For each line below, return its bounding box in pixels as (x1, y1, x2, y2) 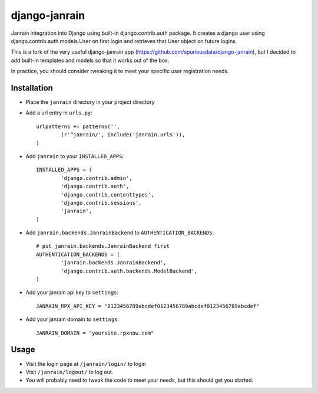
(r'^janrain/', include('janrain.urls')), (61, 132, 185, 138)
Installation (11, 83, 53, 93)
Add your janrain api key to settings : (25, 289, 119, 296)
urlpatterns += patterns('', (36, 123, 120, 130)
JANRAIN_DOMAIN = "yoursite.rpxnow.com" (36, 329, 154, 336)
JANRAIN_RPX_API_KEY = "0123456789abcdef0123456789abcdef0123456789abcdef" (36, 303, 260, 309)
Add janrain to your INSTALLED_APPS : (25, 152, 124, 159)
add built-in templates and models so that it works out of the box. (11, 57, 170, 64)
